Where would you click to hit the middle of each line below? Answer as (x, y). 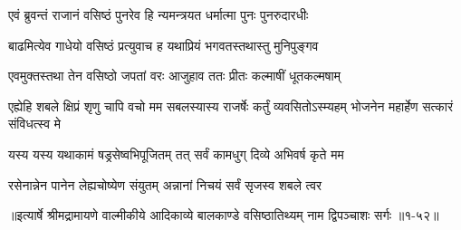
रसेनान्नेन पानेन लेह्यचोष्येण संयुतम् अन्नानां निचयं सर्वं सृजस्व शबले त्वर (165, 184)
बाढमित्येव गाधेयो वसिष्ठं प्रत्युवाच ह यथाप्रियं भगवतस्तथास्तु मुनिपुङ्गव (163, 45)
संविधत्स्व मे (34, 124)
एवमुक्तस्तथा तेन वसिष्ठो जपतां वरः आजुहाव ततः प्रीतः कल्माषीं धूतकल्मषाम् (174, 76)
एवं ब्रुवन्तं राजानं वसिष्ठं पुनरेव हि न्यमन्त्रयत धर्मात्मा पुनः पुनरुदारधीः (158, 14)
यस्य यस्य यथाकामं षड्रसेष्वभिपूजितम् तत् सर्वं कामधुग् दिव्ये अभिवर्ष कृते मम (176, 153)
